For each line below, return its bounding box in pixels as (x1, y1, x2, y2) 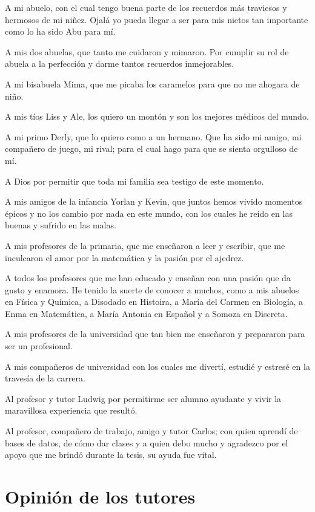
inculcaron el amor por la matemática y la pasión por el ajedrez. (5, 251, 244, 264)
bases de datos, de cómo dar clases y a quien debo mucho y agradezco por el (5, 436, 288, 449)
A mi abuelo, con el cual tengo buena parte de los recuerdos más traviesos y (5, 1, 287, 13)
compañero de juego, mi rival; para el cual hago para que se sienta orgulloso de (5, 142, 298, 155)
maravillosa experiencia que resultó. (5, 404, 138, 417)
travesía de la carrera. (5, 372, 85, 384)
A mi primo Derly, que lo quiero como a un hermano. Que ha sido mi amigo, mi (5, 130, 302, 143)
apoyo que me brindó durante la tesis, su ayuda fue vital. (5, 448, 217, 461)
